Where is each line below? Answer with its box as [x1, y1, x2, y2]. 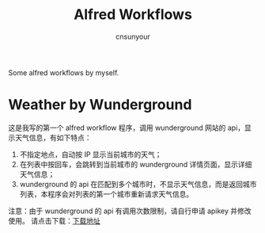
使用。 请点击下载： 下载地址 [8, 216, 100, 225]
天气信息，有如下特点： [14, 132, 92, 142]
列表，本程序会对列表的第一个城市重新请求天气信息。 [19, 189, 194, 199]
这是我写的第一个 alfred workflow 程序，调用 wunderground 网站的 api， [8, 123, 245, 132]
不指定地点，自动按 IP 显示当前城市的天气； [19, 149, 162, 159]
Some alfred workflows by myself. [8, 67, 119, 77]
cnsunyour [115, 32, 150, 41]
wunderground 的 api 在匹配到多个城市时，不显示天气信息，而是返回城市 [19, 179, 257, 189]
